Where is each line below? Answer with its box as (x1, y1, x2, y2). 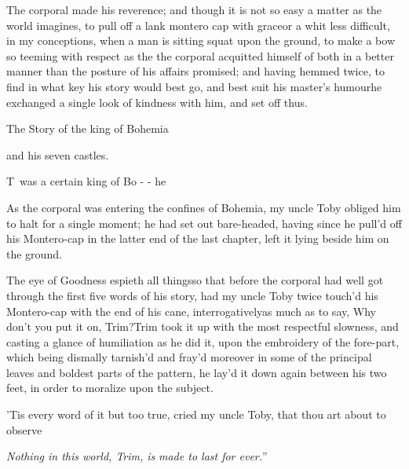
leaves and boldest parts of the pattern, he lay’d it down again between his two (6, 364, 387, 380)
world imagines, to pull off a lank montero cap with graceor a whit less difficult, (6, 16, 390, 33)
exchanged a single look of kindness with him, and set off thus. (6, 93, 308, 110)
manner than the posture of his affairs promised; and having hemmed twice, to (6, 63, 385, 79)
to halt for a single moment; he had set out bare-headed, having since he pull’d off (6, 214, 402, 231)
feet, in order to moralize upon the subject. (6, 379, 214, 396)
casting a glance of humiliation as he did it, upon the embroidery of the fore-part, (6, 333, 400, 350)
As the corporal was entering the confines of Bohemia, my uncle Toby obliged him (6, 199, 401, 215)
